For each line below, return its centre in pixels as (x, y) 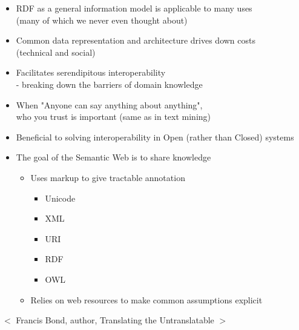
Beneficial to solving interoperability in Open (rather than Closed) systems (155, 137)
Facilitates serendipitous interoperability (91, 72)
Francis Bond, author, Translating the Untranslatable (115, 320)
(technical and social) (56, 52)
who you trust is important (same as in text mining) (113, 117)
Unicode (60, 198)
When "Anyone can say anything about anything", (109, 104)
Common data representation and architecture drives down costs (136, 40)
